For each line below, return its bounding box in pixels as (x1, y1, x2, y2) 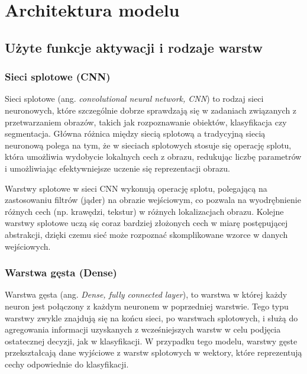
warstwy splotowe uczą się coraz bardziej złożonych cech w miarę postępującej (5, 217, 288, 229)
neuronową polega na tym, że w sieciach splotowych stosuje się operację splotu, (5, 138, 292, 151)
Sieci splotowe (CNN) (5, 69, 111, 84)
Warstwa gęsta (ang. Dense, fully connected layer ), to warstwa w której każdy (5, 288, 287, 301)
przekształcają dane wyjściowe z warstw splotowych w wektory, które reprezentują (5, 346, 302, 359)
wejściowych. (5, 240, 51, 252)
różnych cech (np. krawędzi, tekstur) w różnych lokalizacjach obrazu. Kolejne (5, 205, 284, 217)
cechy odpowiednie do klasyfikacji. (5, 357, 129, 370)
